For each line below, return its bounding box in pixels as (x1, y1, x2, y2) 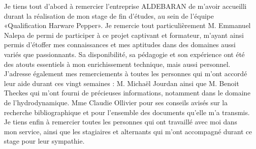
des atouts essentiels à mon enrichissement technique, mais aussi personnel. (4, 59, 230, 69)
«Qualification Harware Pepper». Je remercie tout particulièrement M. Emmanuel (4, 20, 251, 30)
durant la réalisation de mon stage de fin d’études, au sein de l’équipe (4, 10, 214, 21)
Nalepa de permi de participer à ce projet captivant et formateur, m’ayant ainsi (4, 30, 244, 40)
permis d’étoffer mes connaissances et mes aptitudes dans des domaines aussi (4, 39, 236, 50)
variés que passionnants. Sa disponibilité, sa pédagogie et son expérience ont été (4, 49, 245, 59)
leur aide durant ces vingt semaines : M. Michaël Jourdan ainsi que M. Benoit (4, 78, 239, 88)
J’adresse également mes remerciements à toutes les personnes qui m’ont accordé (4, 68, 247, 79)
